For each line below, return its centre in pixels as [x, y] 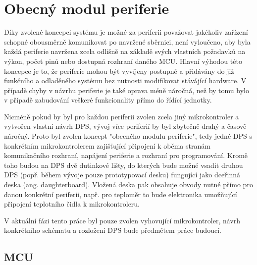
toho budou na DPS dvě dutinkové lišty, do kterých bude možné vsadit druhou [124, 165]
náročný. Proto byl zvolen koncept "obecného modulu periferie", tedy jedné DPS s [128, 136]
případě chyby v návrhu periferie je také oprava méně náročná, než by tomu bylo [127, 90]
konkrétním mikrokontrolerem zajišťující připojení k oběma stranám [107, 145]
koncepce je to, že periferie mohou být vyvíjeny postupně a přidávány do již [119, 71]
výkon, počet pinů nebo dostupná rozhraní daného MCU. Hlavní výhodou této [123, 61]
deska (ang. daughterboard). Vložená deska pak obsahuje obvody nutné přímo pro [128, 185]
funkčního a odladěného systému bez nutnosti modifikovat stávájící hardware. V [125, 80]
